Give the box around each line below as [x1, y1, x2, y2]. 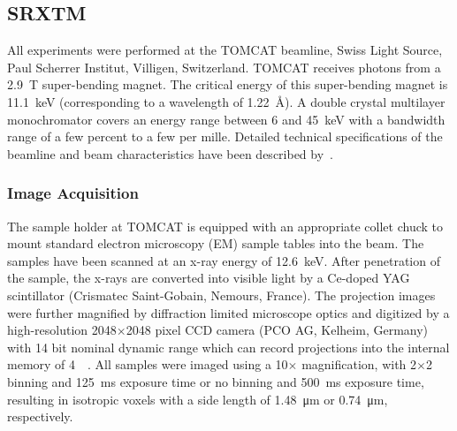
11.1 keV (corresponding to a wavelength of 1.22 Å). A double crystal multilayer [7, 92, 446, 110]
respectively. [7, 407, 73, 426]
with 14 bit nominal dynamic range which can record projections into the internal [7, 337, 450, 356]
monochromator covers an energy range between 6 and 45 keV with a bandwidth [7, 110, 446, 128]
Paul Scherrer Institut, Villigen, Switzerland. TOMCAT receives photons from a [7, 57, 441, 76]
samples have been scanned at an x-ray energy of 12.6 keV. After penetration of [7, 251, 440, 269]
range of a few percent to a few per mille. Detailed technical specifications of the [7, 127, 443, 146]
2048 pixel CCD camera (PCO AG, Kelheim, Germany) [126, 321, 429, 339]
